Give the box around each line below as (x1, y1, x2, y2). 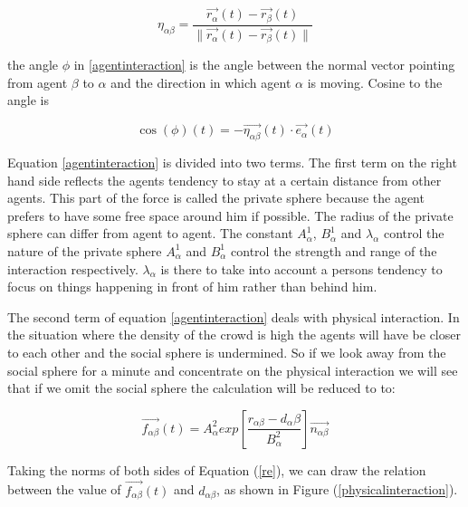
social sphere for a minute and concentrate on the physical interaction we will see (7, 360, 458, 379)
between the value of (7, 480, 121, 499)
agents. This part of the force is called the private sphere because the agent (7, 188, 425, 207)
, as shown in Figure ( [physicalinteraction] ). (216, 480, 458, 499)
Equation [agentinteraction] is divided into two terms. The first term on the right (7, 153, 457, 172)
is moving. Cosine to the (307, 72, 443, 91)
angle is (7, 91, 49, 110)
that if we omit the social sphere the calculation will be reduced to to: (7, 378, 396, 397)
